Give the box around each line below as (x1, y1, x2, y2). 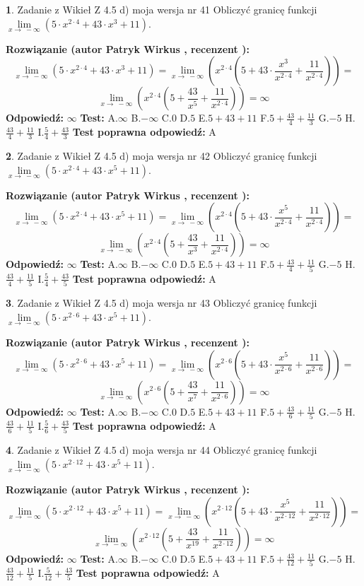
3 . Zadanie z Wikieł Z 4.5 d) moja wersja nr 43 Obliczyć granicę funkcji (6, 295, 317, 310)
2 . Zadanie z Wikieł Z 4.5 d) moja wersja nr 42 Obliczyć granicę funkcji (6, 148, 317, 163)
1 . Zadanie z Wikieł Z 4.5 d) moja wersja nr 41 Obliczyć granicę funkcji (6, 2, 317, 16)
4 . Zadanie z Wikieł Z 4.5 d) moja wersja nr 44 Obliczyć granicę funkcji (6, 443, 317, 457)
